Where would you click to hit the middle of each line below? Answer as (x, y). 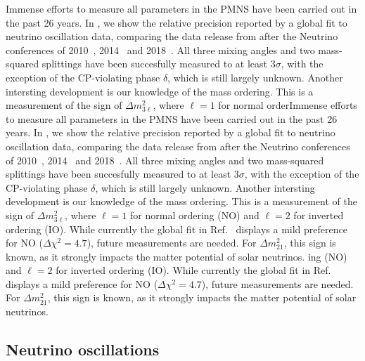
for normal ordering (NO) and (195, 215)
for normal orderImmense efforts (288, 105)
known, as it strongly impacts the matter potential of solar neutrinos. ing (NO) (177, 256)
